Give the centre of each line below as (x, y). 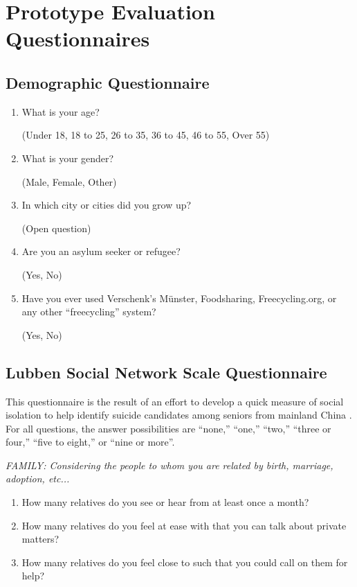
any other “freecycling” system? (89, 312)
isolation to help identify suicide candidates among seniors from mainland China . (179, 415)
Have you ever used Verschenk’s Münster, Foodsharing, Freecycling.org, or (179, 298)
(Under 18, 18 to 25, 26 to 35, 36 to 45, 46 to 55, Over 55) (146, 135)
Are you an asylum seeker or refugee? (101, 251)
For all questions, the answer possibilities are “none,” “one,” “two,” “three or (168, 428)
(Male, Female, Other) (69, 181)
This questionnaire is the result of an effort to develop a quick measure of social (175, 401)
